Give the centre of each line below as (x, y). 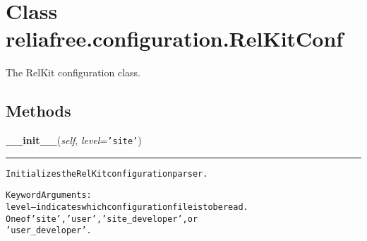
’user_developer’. (49, 231)
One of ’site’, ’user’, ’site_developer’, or (102, 219)
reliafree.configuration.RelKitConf (175, 39)
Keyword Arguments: (49, 195)
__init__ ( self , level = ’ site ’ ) (74, 140)
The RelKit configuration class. (73, 72)
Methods (38, 111)
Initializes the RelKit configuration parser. (107, 174)
